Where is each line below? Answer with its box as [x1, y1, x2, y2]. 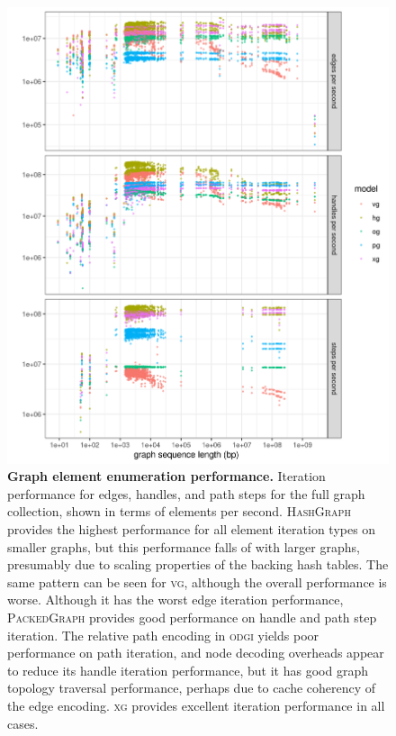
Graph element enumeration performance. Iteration [7, 467, 326, 486]
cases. [7, 713, 39, 732]
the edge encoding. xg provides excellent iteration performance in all [7, 695, 385, 714]
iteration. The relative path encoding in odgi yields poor [7, 625, 319, 644]
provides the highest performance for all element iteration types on [7, 519, 376, 538]
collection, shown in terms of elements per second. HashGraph [7, 502, 351, 521]
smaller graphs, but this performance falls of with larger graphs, [7, 537, 360, 556]
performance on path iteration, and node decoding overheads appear [7, 643, 384, 662]
